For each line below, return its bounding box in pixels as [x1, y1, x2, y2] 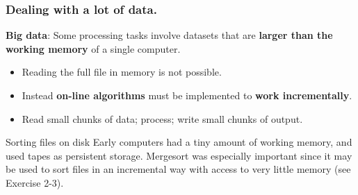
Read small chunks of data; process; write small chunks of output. [22, 111, 303, 126]
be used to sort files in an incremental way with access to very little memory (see [6, 162, 351, 176]
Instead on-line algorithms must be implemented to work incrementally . [22, 88, 352, 102]
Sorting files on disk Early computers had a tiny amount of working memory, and [6, 135, 352, 149]
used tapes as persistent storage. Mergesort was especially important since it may [6, 148, 352, 162]
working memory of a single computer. [6, 41, 181, 56]
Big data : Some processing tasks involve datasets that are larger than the [6, 28, 333, 42]
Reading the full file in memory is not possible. [22, 65, 222, 79]
